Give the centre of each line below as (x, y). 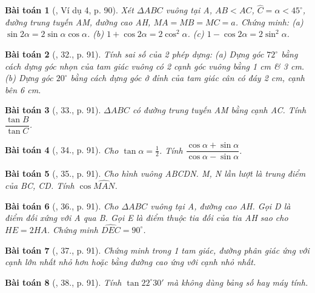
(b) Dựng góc (29, 78)
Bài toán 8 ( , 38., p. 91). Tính (63, 282)
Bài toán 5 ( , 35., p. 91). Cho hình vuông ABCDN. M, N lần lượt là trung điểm (155, 173)
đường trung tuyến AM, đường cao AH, (78, 21)
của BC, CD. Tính (40, 185)
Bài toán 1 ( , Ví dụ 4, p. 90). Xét (69, 10)
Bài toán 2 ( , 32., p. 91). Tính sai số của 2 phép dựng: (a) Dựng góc (134, 54)
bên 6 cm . (23, 89)
